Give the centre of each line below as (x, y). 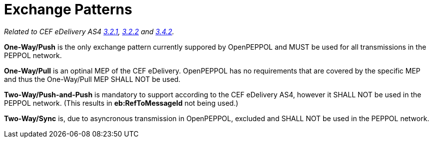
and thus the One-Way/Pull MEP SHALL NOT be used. (92, 79)
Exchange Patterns (68, 9)
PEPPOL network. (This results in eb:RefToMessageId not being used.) (121, 103)
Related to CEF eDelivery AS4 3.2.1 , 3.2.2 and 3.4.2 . (89, 31)
